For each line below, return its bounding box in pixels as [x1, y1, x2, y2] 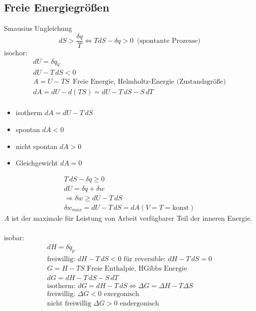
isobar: [4, 232, 24, 243]
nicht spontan [15, 141, 58, 151]
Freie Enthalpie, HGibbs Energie [87, 265, 187, 272]
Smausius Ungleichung [4, 23, 72, 33]
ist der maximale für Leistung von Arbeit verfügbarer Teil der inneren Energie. [11, 212, 253, 223]
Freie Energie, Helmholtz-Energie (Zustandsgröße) [73, 78, 226, 86]
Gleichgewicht [15, 157, 58, 168]
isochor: [4, 47, 27, 57]
